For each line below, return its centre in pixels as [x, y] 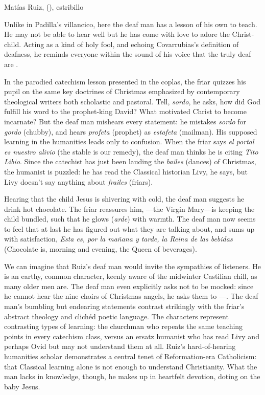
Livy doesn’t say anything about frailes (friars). [79, 181]
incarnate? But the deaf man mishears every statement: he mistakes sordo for [125, 121]
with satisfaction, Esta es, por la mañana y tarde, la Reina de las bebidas [118, 239]
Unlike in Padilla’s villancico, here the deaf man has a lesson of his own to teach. [131, 24]
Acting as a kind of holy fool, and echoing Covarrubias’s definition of [131, 44]
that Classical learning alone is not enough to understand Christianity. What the [131, 366]
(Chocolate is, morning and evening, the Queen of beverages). [101, 249]
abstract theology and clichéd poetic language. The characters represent [116, 316]
